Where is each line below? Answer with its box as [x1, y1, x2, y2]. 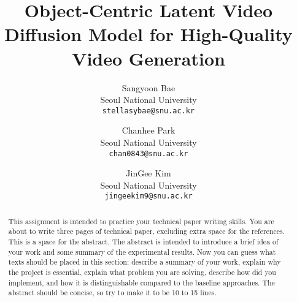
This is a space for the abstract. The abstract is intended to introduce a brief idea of [8, 236, 279, 247]
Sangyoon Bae [121, 81, 175, 94]
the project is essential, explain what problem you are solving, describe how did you [8, 267, 276, 277]
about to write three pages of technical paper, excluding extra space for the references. [8, 226, 285, 236]
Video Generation [72, 45, 225, 70]
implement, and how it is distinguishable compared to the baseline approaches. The [8, 277, 275, 287]
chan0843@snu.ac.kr [109, 149, 188, 158]
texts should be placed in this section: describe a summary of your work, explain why [8, 257, 281, 267]
